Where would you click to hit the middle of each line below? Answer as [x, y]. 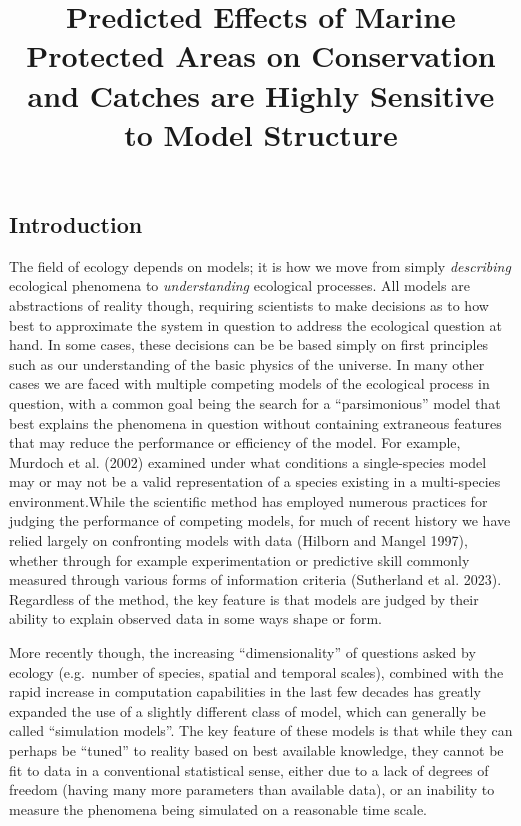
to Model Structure [261, 133]
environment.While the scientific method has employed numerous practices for [248, 500]
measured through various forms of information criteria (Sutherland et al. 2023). [255, 579]
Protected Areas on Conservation [261, 55]
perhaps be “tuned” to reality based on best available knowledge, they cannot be [256, 750]
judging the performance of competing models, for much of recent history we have [260, 520]
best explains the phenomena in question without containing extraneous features [255, 422]
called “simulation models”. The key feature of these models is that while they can [261, 730]
